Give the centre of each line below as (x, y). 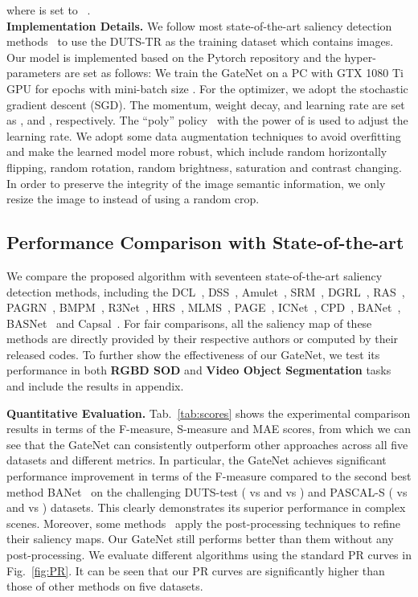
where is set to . (49, 10)
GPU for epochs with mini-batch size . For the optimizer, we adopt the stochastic (207, 88)
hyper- (360, 57)
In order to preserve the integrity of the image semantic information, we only (196, 183)
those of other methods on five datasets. (105, 586)
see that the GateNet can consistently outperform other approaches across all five (207, 444)
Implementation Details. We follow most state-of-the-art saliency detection (199, 25)
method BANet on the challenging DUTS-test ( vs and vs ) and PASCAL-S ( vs (207, 491)
